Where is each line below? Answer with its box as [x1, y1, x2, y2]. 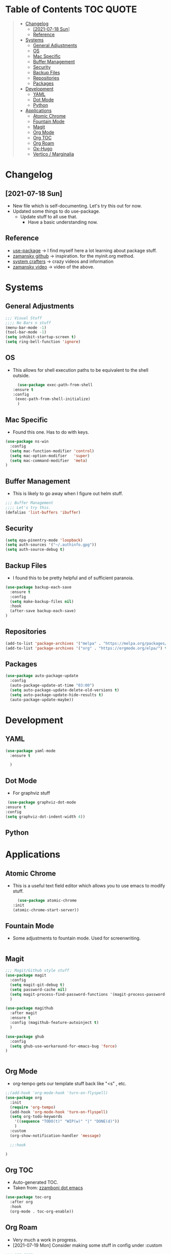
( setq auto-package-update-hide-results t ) [10, 692, 103, 698]
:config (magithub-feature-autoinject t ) [10, 1020, 99, 1025]
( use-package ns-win [5, 439, 49, 444]
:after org [10, 1199, 33, 1205]
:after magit [10, 1011, 38, 1016]
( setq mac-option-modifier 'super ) [10, 453, 90, 458]
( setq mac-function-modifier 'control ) [10, 449, 95, 454]
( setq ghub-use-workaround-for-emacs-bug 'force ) [10, 1043, 117, 1049]
